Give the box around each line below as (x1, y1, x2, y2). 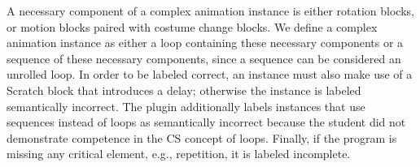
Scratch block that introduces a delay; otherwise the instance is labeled (7, 81, 361, 98)
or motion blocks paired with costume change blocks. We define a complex (7, 18, 378, 35)
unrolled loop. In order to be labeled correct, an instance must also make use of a (7, 66, 413, 83)
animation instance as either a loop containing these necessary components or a (7, 34, 404, 51)
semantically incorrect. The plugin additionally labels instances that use (7, 97, 365, 114)
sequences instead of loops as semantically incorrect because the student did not (7, 113, 406, 131)
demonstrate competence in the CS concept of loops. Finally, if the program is (7, 129, 397, 146)
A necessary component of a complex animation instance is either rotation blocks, (7, 2, 414, 19)
